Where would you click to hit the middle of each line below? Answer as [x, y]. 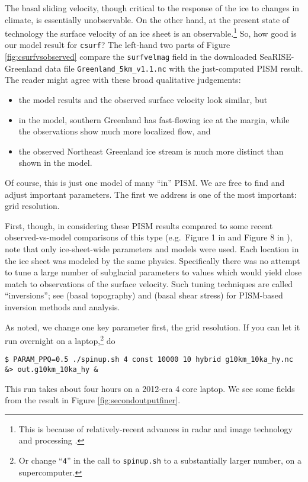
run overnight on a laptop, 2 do [60, 340]
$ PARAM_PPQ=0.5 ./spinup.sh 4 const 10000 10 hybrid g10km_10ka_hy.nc [149, 360]
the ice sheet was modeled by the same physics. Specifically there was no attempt [153, 260]
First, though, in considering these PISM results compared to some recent [139, 225]
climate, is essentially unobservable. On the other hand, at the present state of [147, 19]
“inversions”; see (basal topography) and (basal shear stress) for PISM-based [144, 295]
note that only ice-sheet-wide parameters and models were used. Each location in [152, 248]
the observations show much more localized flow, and [115, 131]
